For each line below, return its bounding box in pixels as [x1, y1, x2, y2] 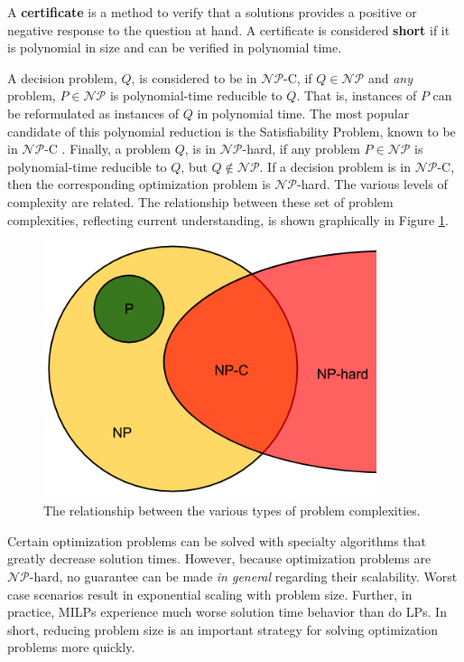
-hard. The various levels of [297, 175, 448, 194]
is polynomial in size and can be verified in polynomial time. [7, 38, 342, 57]
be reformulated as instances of [7, 103, 180, 122]
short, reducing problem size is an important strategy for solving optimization [7, 619, 439, 638]
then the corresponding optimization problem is [7, 175, 271, 194]
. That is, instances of [296, 86, 417, 105]
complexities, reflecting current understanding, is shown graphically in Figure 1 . [7, 210, 449, 229]
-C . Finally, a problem [44, 139, 172, 158]
